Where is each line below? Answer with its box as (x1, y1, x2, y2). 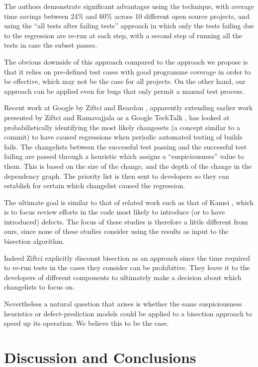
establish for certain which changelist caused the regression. (4, 180, 185, 191)
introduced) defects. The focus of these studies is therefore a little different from (4, 216, 248, 226)
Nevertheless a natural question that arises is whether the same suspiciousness (4, 298, 242, 309)
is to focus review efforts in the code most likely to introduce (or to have (4, 207, 225, 217)
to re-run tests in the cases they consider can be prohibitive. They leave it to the (4, 262, 250, 273)
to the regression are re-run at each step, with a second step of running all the (4, 30, 242, 40)
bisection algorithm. (4, 236, 65, 246)
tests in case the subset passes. (4, 40, 97, 50)
